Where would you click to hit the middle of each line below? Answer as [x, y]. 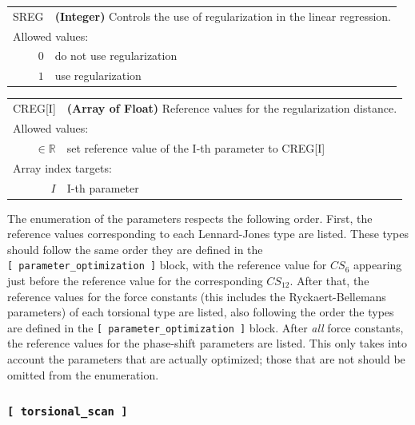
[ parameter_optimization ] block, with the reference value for [167, 265]
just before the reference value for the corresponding [135, 281]
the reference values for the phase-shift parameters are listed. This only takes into [207, 343]
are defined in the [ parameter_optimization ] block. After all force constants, [206, 327]
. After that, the [329, 281]
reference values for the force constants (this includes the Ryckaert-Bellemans [197, 296]
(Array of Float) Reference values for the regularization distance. [232, 108]
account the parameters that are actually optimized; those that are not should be [206, 359]
